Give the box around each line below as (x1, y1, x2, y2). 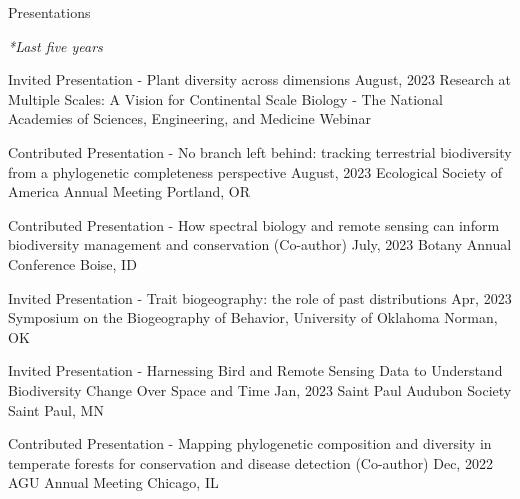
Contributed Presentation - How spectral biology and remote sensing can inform (8, 214, 500, 235)
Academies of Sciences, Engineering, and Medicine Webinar (8, 108, 371, 129)
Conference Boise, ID (8, 253, 137, 274)
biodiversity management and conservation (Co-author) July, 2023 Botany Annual (8, 234, 512, 255)
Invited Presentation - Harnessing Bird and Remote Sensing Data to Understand (8, 360, 503, 381)
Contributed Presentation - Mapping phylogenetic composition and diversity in (8, 433, 492, 454)
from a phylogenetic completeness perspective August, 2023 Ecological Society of (8, 161, 503, 182)
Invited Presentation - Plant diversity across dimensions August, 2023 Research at (8, 69, 512, 90)
